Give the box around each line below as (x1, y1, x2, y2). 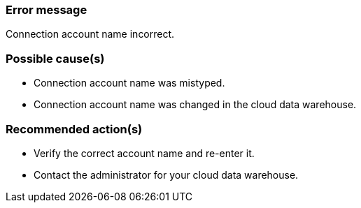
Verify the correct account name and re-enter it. (34, 147, 255, 159)
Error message (6, 3, 87, 17)
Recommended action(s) (6, 121, 143, 136)
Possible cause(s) (6, 51, 105, 66)
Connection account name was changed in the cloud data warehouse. (34, 98, 357, 111)
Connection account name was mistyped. (34, 77, 225, 89)
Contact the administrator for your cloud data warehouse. (34, 168, 299, 181)
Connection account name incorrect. (6, 28, 175, 40)
